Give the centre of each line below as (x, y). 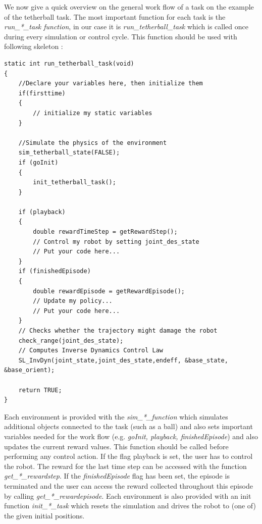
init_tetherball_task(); (74, 182)
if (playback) (42, 212)
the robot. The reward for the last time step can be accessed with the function (125, 466)
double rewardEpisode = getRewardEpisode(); (109, 291)
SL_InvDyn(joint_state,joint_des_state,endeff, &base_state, (123, 360)
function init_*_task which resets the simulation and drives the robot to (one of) (130, 506)
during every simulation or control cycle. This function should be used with (121, 36)
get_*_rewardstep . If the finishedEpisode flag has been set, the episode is (117, 476)
